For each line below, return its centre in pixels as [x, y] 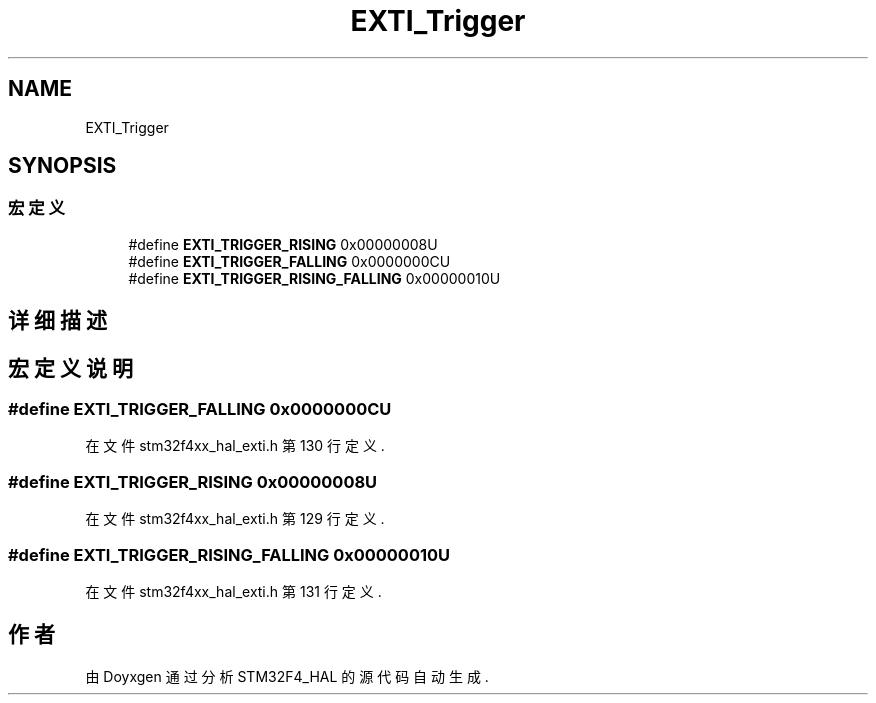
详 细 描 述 [57, 321]
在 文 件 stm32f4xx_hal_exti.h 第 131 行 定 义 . [233, 591]
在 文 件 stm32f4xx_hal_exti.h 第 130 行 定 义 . [235, 446]
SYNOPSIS [62, 166]
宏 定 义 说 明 [70, 368]
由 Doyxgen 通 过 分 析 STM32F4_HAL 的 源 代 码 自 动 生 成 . [287, 676]
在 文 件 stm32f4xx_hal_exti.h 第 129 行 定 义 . [235, 519]
